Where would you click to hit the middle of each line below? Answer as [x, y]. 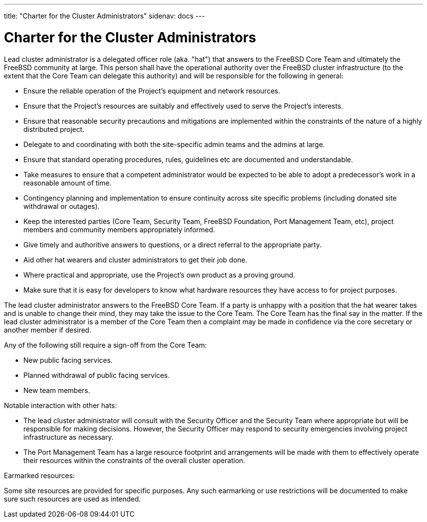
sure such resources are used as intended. [72, 499]
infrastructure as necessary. [68, 437]
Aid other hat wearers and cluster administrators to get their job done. [136, 260]
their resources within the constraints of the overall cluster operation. [134, 460]
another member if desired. [48, 330]
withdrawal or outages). [62, 206]
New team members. [57, 390]
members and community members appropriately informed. [119, 229]
